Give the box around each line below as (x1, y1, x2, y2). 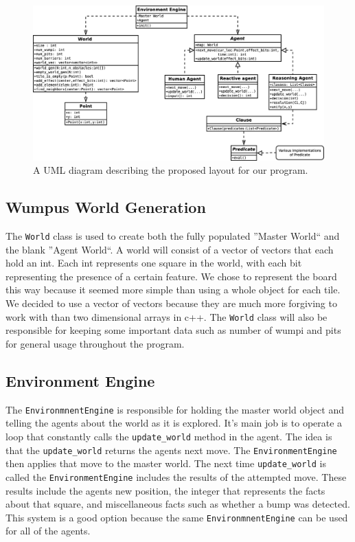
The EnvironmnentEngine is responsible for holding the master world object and (5, 402, 344, 416)
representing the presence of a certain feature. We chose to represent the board (5, 269, 337, 283)
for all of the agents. (5, 523, 91, 538)
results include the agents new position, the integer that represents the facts (5, 483, 325, 497)
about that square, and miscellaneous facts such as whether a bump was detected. (5, 497, 350, 511)
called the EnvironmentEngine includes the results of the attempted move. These (5, 469, 347, 484)
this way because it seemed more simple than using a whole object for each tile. (5, 282, 341, 297)
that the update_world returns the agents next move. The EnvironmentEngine (5, 442, 337, 457)
